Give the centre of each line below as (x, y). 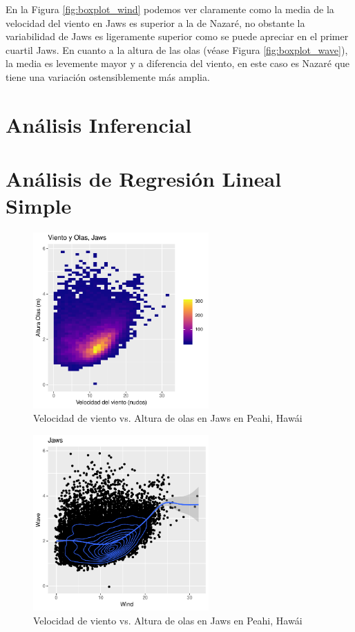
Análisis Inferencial (99, 124)
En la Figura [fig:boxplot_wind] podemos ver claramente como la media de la (170, 9)
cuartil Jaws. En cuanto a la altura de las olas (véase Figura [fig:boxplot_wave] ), (177, 49)
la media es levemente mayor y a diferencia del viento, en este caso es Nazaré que (178, 63)
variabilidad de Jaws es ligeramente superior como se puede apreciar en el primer (177, 36)
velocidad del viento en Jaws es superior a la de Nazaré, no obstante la (155, 22)
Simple (39, 206)
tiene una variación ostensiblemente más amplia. (108, 76)
